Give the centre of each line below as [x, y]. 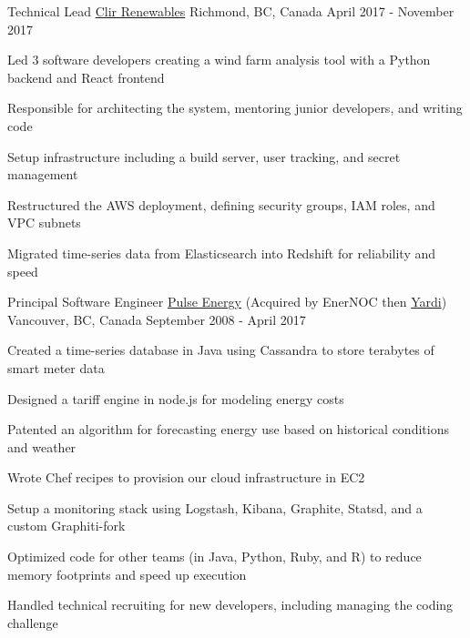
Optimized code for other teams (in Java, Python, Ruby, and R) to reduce [215, 557]
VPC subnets [44, 223]
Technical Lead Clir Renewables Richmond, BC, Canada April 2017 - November [231, 11]
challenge [33, 622]
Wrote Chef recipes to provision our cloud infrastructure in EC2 [186, 477]
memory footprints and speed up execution [127, 574]
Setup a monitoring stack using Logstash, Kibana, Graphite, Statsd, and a [215, 507]
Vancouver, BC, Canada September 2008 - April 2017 [157, 319]
